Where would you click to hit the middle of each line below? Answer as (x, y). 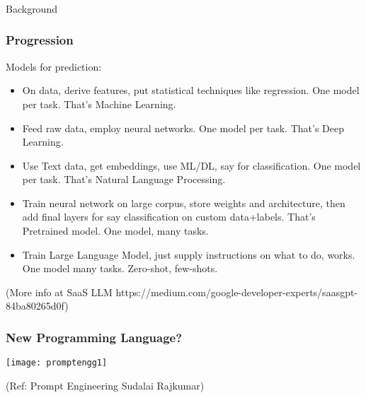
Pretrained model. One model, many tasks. (115, 231)
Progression (40, 40)
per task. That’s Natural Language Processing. (124, 179)
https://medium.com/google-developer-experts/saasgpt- (237, 292)
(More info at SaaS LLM (59, 292)
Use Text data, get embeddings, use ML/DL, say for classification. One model (191, 165)
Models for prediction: (54, 66)
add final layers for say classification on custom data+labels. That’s (169, 217)
